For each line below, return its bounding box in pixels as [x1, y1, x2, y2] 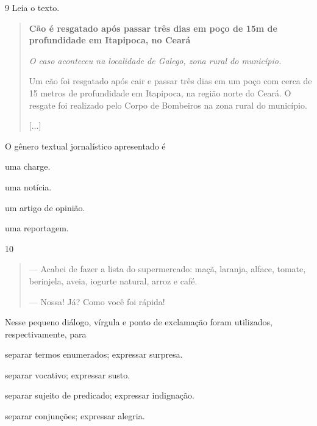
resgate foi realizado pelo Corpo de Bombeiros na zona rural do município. [29, 98, 307, 111]
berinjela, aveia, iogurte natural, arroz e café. [29, 274, 198, 287]
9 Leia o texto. [5, 1, 60, 13]
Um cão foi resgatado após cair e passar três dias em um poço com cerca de [29, 74, 312, 87]
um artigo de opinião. [5, 201, 85, 214]
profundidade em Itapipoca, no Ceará [29, 34, 191, 46]
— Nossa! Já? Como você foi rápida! [29, 295, 165, 308]
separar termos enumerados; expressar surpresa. [5, 348, 183, 361]
